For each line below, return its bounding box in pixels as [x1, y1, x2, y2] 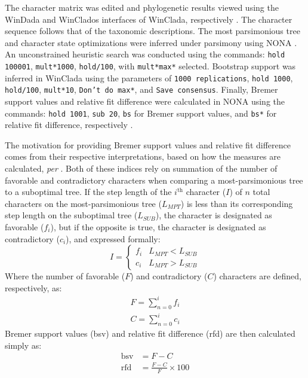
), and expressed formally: [66, 232, 161, 245]
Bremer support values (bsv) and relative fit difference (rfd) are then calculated [5, 327, 295, 340]
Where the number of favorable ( [5, 270, 125, 282]
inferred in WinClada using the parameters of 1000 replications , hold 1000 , [5, 71, 293, 84]
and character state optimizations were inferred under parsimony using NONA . [5, 36, 297, 48]
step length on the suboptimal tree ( [5, 209, 138, 221]
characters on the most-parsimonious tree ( [5, 197, 162, 209]
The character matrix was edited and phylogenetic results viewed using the [5, 1, 279, 13]
